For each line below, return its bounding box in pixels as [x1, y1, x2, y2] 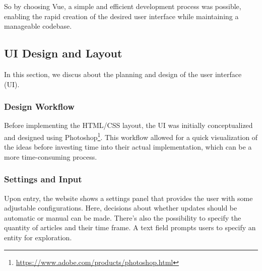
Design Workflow [4, 100, 75, 113]
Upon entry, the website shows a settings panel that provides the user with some [4, 192, 253, 203]
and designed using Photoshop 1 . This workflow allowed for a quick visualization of [4, 130, 258, 142]
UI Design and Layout [4, 45, 122, 61]
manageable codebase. [4, 21, 72, 31]
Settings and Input [4, 173, 82, 185]
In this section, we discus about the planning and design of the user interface [4, 69, 242, 79]
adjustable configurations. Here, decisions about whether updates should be [4, 202, 237, 213]
